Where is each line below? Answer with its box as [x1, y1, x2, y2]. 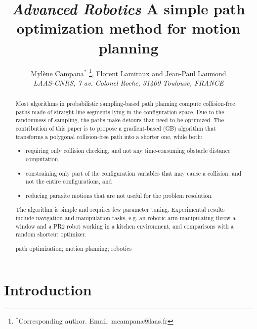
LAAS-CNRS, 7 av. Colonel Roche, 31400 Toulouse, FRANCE [33, 77, 224, 88]
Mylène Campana [31, 68, 84, 78]
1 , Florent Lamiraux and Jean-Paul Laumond [89, 66, 226, 78]
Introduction [4, 280, 92, 300]
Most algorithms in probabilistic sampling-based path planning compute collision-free [15, 99, 235, 108]
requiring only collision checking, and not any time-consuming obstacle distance [26, 146, 231, 155]
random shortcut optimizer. [15, 230, 86, 238]
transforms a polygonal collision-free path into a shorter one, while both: [15, 132, 203, 141]
